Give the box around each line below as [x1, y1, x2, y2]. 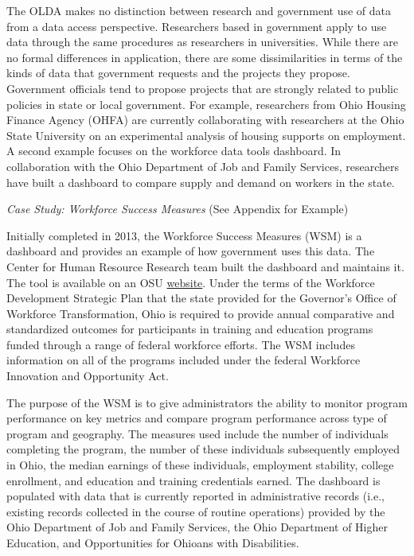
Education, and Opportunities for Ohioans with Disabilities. [6, 535, 299, 550]
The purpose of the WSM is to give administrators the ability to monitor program [6, 394, 408, 410]
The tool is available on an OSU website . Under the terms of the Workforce [6, 274, 375, 290]
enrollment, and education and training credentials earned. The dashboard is [6, 472, 381, 488]
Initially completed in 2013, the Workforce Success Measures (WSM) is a [6, 227, 362, 243]
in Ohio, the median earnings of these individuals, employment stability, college [6, 457, 394, 473]
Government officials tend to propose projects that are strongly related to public [6, 80, 399, 96]
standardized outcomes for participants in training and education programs [6, 321, 373, 337]
